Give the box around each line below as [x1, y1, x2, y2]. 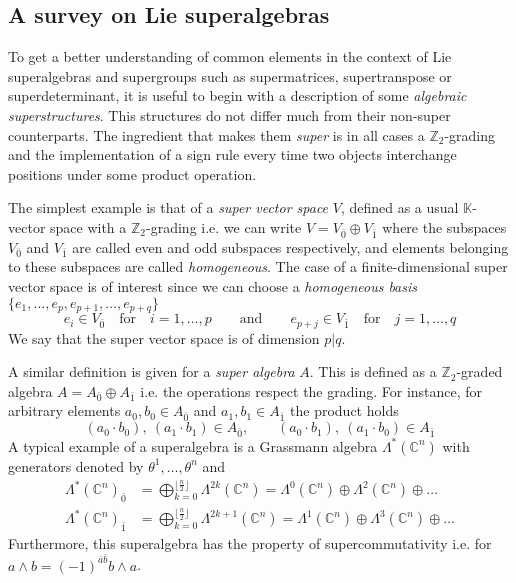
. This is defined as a [309, 361, 437, 382]
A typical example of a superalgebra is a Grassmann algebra [8, 435, 378, 456]
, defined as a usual [340, 197, 459, 218]
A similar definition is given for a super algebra [8, 361, 295, 382]
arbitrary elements [8, 400, 121, 421]
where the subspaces [382, 216, 507, 237]
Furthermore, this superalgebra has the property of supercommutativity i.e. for [8, 532, 492, 553]
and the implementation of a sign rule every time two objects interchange [8, 144, 457, 165]
